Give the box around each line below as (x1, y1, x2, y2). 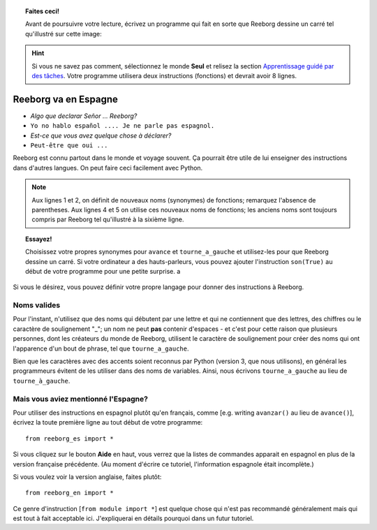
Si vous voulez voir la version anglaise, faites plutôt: (13, 472, 162, 481)
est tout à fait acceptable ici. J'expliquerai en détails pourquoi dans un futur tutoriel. (13, 514, 254, 523)
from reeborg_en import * (25, 489, 114, 497)
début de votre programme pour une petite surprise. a (25, 267, 181, 275)
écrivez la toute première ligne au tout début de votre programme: (13, 418, 203, 427)
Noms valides (13, 300, 61, 310)
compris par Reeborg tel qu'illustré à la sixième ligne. (31, 215, 184, 223)
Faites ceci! (25, 7, 59, 15)
